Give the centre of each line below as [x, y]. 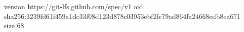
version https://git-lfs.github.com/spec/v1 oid [74, 6]
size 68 [14, 25]
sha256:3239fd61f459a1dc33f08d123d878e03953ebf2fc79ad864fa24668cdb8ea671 [122, 16]
